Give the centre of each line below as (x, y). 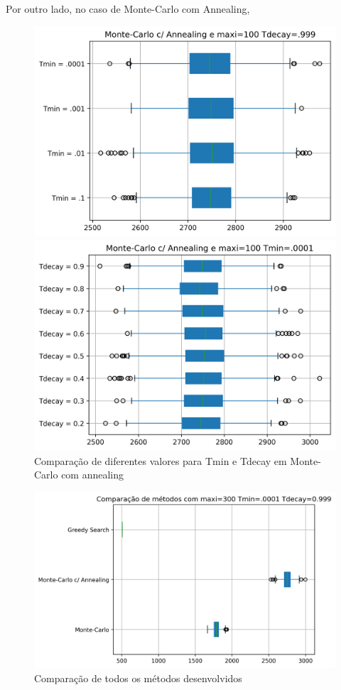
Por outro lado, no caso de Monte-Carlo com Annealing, (128, 9)
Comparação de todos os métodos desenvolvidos (138, 678)
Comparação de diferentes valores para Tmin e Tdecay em (161, 460)
